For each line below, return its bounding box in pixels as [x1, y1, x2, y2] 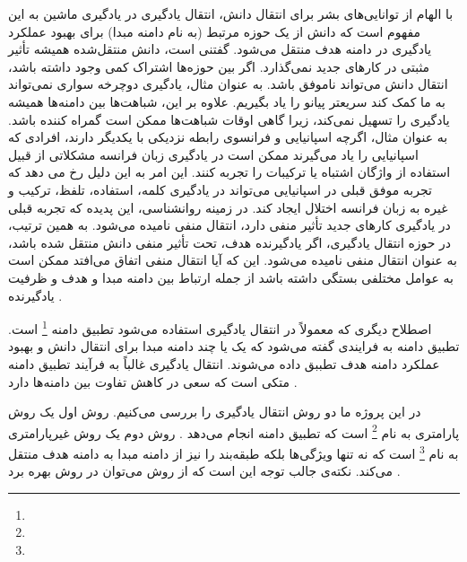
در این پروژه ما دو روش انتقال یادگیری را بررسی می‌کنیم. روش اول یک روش [8, 402, 421, 421]
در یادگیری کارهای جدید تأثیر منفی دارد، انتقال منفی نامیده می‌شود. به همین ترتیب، [8, 215, 451, 234]
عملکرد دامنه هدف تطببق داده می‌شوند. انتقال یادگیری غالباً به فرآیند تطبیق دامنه [8, 354, 440, 373]
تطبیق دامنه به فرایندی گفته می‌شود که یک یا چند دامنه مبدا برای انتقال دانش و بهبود [8, 337, 460, 356]
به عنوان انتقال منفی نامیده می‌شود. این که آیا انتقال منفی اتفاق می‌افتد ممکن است [8, 250, 457, 269]
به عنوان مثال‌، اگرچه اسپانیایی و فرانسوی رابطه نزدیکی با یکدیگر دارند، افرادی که [8, 127, 448, 146]
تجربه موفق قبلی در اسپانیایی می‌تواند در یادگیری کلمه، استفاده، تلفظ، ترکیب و [8, 180, 432, 198]
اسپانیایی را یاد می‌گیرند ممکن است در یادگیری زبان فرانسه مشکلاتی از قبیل [8, 145, 419, 163]
